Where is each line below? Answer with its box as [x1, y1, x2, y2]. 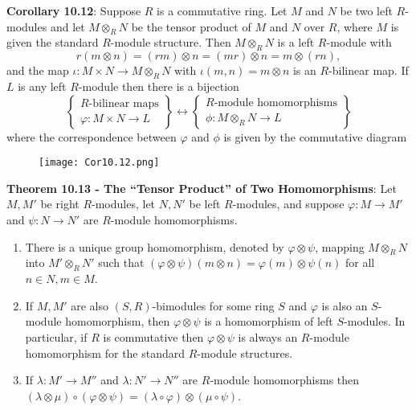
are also [71, 297, 109, 314]
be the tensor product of [131, 18, 251, 35]
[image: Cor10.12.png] [39, 157, 160, 169]
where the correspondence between [6, 128, 177, 145]
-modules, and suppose [232, 195, 345, 212]
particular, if [25, 328, 88, 345]
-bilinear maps [88, 97, 159, 109]
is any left [18, 77, 67, 94]
